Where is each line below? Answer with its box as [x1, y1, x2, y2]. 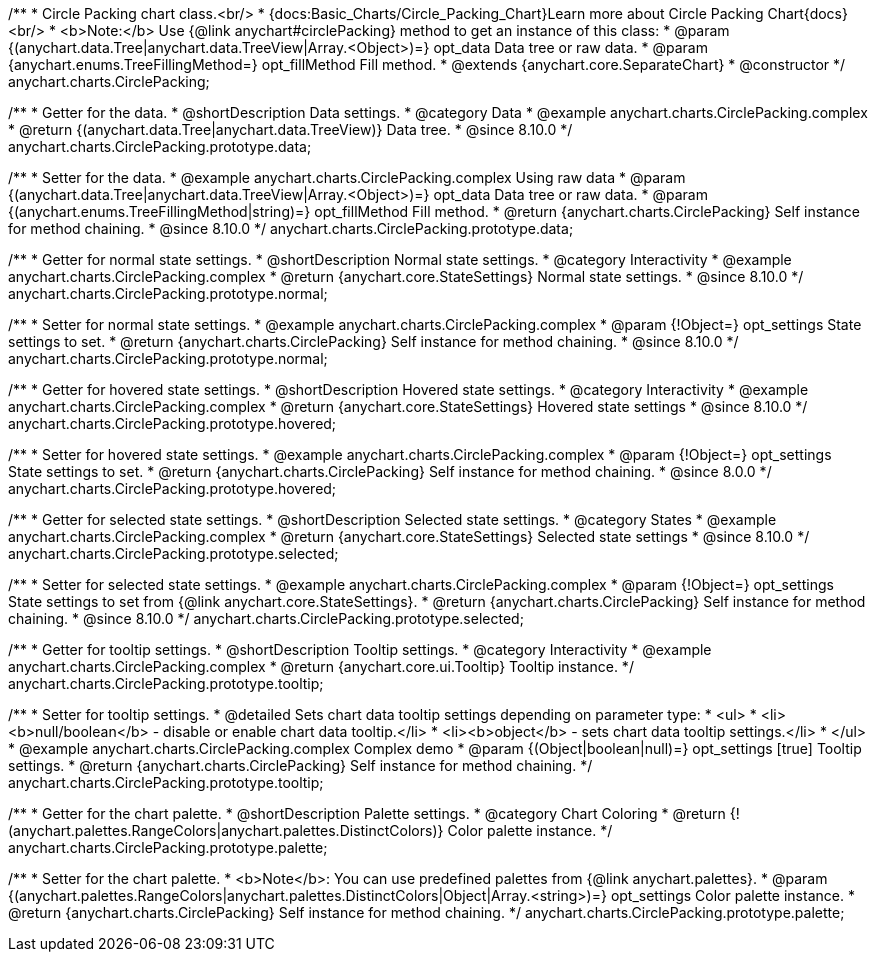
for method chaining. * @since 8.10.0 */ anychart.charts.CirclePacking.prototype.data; [8, 220, 574, 237]
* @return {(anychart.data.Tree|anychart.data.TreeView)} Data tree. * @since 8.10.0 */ [8, 121, 573, 138]
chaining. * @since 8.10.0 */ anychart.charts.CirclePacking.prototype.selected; [8, 610, 524, 627]
